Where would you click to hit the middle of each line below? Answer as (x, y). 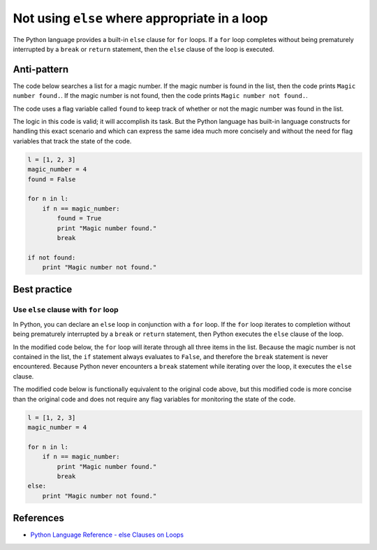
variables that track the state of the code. (72, 141)
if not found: (52, 258)
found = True (79, 218)
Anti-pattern (41, 69)
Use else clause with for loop (66, 310)
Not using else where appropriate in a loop (140, 18)
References (38, 518)
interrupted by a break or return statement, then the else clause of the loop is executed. (144, 49)
